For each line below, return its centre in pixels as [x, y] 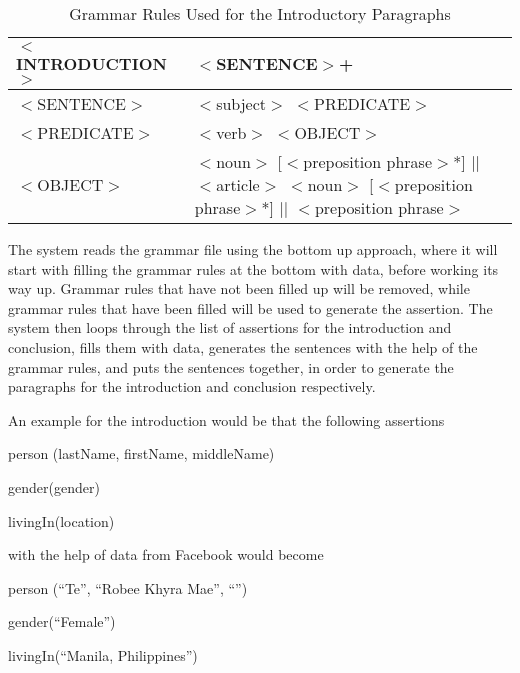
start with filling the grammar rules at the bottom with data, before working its [253, 268]
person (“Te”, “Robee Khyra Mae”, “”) [128, 587]
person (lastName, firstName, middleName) [141, 453]
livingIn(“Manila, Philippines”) [103, 654]
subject [241, 103]
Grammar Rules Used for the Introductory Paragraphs [260, 13]
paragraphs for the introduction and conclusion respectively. [192, 386]
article [238, 184]
